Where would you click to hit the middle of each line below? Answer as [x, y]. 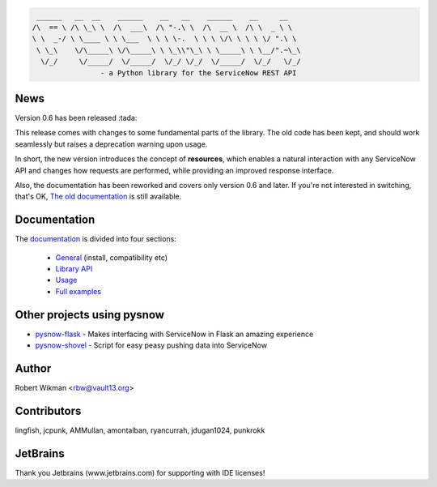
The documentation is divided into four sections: [96, 239]
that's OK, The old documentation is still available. [98, 197]
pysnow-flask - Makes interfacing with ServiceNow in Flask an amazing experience [174, 334]
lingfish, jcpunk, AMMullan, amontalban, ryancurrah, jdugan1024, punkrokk [140, 430]
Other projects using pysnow [90, 315]
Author [33, 368]
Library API [74, 269]
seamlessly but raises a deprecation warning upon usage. [111, 144]
